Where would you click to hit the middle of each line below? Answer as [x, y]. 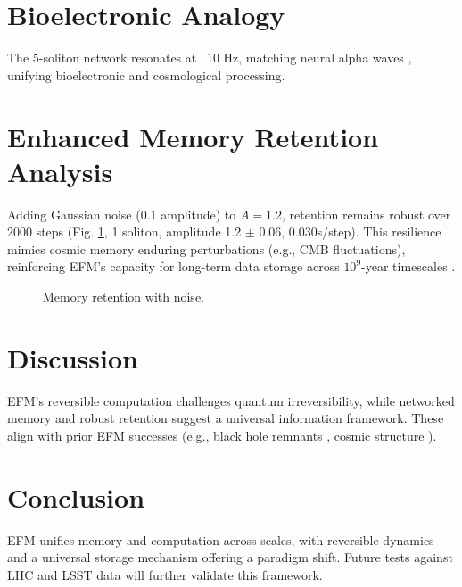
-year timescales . [408, 266]
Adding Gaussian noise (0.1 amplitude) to [122, 214]
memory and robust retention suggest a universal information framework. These [226, 418]
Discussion [73, 357]
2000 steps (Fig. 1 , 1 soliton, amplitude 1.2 [124, 231]
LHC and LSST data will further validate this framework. [165, 574]
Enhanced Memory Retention [193, 136]
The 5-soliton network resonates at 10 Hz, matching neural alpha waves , [210, 58]
